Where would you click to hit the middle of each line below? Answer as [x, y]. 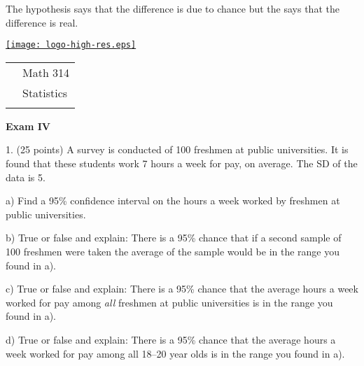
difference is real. [42, 22]
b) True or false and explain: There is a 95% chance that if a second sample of [174, 238]
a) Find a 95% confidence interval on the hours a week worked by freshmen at [173, 200]
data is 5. [26, 177]
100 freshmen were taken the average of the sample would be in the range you [173, 251]
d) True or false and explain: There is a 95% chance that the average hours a [171, 339]
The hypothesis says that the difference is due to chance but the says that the [173, 8]
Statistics [45, 92]
